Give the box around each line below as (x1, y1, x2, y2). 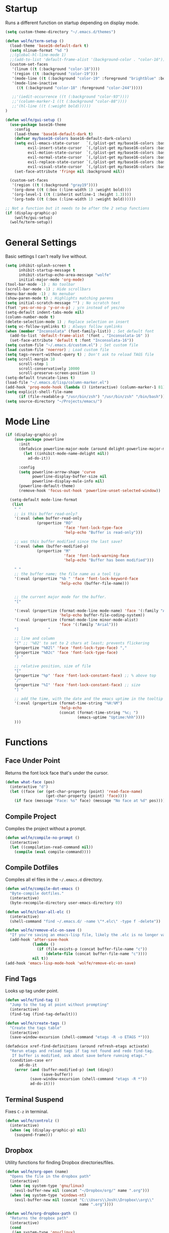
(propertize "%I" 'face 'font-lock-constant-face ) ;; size (14, 682, 141, 687)
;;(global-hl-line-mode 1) (10, 52, 66, 58)
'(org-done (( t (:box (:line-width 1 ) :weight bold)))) (12, 187, 132, 193)
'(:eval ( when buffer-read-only (14, 516, 82, 521)
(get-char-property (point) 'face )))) (45, 793, 127, 799)
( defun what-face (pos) (5, 779, 55, 785)
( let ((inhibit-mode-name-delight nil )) (23, 451, 109, 456)
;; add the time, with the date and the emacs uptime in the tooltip (14, 696, 163, 701)
